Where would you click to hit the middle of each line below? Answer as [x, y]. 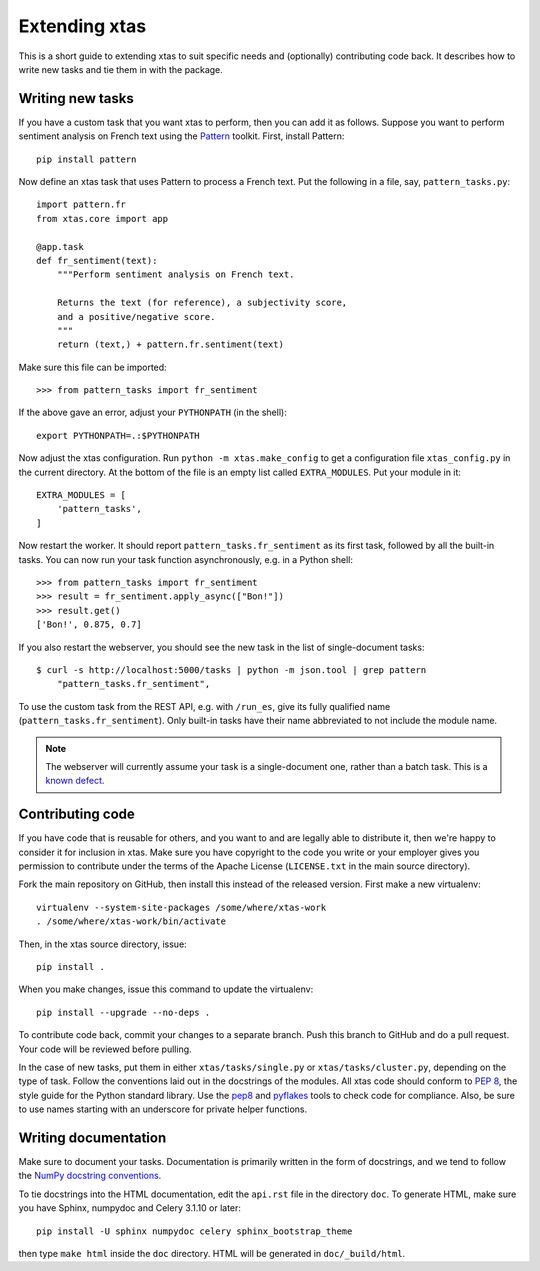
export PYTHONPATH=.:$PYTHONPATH [118, 435]
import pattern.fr [81, 204]
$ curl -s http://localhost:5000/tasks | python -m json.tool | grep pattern [231, 669]
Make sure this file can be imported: [92, 367]
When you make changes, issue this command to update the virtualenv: [166, 989]
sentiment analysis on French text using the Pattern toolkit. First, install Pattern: [181, 136]
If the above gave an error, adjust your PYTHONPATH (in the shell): [152, 412]
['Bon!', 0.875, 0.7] [89, 624]
